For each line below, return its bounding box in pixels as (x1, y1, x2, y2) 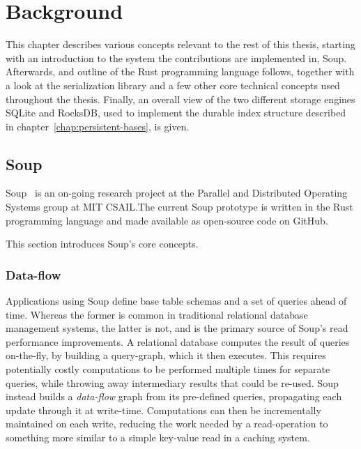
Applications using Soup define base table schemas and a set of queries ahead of (6, 294, 347, 308)
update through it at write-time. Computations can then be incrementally (6, 402, 321, 417)
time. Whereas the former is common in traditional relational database (6, 307, 308, 321)
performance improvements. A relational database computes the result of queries (6, 334, 350, 349)
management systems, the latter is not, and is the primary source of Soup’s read (6, 321, 348, 335)
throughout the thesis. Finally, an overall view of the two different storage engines (6, 91, 355, 106)
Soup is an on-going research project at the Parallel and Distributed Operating (6, 185, 348, 200)
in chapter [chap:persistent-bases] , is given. (6, 119, 190, 133)
